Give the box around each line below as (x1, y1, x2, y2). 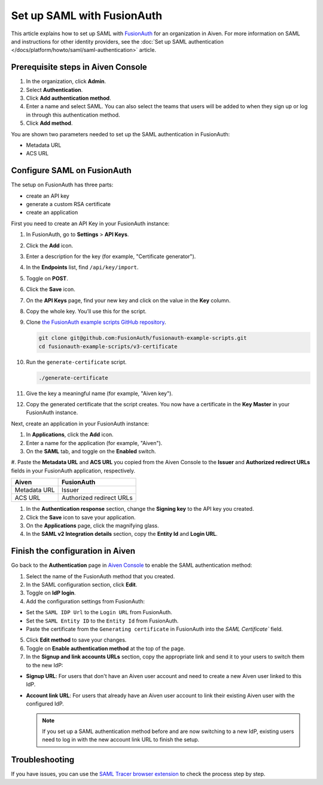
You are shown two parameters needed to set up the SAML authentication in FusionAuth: (11, 130, 230, 137)
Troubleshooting (11, 755, 75, 765)
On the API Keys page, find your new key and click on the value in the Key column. (26, 296, 231, 304)
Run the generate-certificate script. (26, 358, 127, 366)
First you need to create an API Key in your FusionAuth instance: (11, 220, 170, 227)
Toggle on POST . (26, 275, 68, 282)
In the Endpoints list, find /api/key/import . (26, 263, 139, 271)
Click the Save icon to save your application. (26, 514, 136, 521)
